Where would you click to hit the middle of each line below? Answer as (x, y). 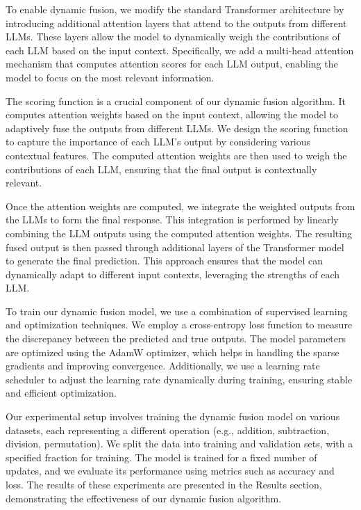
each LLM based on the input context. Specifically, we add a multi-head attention (180, 50)
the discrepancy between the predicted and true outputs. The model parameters (176, 338)
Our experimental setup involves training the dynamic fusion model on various (173, 416)
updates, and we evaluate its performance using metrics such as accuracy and (170, 471)
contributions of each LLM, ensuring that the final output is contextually (161, 169)
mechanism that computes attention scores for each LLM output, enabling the (172, 64)
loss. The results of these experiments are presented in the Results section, (164, 484)
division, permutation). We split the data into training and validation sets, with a (179, 444)
